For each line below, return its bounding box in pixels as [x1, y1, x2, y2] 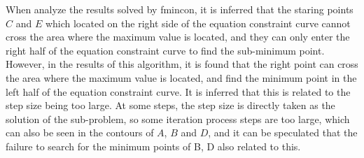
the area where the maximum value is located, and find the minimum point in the [6, 70, 357, 85]
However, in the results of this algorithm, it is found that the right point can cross [6, 57, 358, 71]
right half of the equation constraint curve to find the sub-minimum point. [6, 43, 325, 57]
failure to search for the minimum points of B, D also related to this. [6, 138, 301, 153]
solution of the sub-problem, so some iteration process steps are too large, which [6, 111, 350, 126]
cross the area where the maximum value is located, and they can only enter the [6, 29, 350, 44]
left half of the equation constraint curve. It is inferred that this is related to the [6, 84, 351, 99]
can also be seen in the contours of [6, 125, 154, 140]
